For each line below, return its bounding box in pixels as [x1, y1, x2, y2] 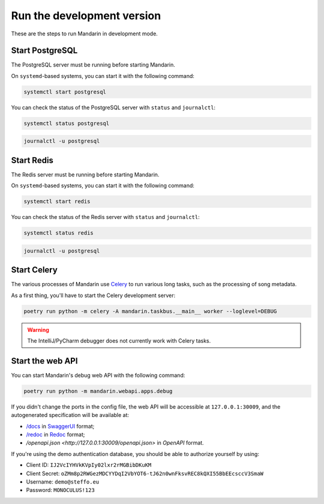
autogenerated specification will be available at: [11, 412, 129, 419]
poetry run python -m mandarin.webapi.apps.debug [23, 388, 173, 394]
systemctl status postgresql [23, 120, 110, 127]
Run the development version [11, 9, 161, 22]
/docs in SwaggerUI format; [26, 422, 95, 430]
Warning [27, 326, 49, 333]
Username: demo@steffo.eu [26, 478, 100, 485]
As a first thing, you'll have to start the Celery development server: [11, 292, 176, 299]
